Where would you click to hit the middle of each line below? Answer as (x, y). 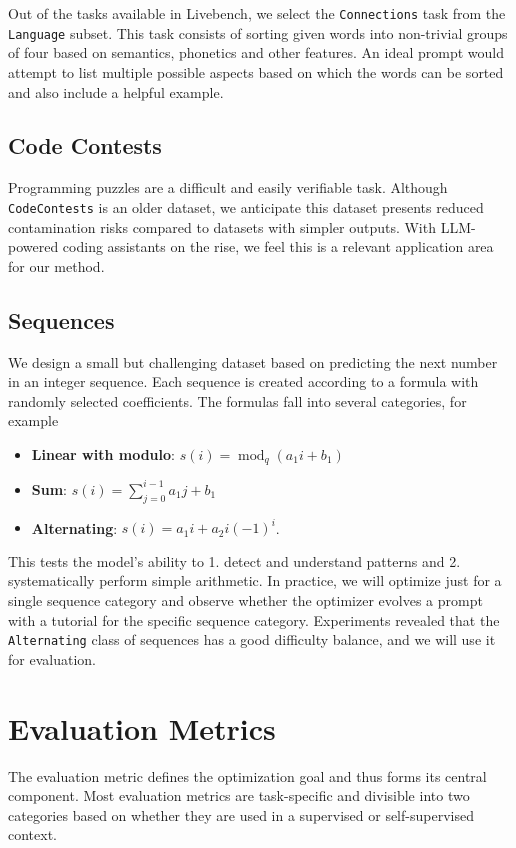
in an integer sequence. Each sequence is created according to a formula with (243, 381)
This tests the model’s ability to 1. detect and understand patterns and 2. (234, 560)
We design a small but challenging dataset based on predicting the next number (253, 361)
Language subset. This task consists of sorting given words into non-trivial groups (258, 32)
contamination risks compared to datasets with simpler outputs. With (222, 226)
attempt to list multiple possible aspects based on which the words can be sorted (256, 71)
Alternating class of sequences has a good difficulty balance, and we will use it (252, 639)
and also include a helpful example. (116, 91)
